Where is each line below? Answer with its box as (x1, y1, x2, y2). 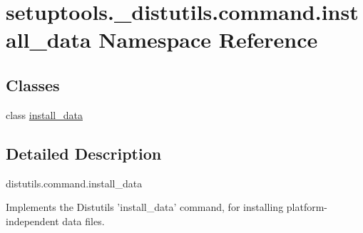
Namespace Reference (98, 25, 318, 54)
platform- (286, 200, 328, 214)
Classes (6, 73, 60, 95)
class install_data (6, 107, 83, 122)
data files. (62, 213, 105, 228)
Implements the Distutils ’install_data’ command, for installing (6, 200, 284, 214)
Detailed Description (6, 142, 162, 164)
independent (6, 213, 59, 228)
